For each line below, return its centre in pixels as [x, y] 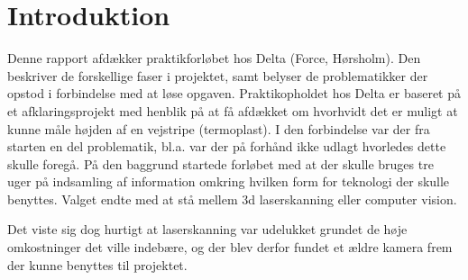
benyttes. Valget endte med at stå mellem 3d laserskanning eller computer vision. [232, 199]
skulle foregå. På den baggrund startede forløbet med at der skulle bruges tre [220, 163]
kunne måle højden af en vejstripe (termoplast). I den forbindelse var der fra [219, 128]
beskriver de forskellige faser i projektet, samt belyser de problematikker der [218, 75]
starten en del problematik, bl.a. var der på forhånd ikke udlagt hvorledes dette [227, 146]
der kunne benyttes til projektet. [97, 264]
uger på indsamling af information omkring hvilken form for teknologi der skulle [229, 181]
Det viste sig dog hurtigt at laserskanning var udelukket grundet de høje [207, 229]
